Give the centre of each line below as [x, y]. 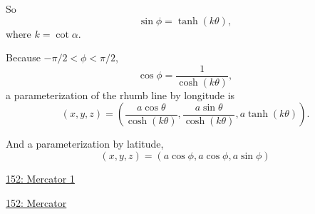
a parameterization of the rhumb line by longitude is [120, 95]
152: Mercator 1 [40, 179]
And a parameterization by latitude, [85, 144]
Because [23, 57]
